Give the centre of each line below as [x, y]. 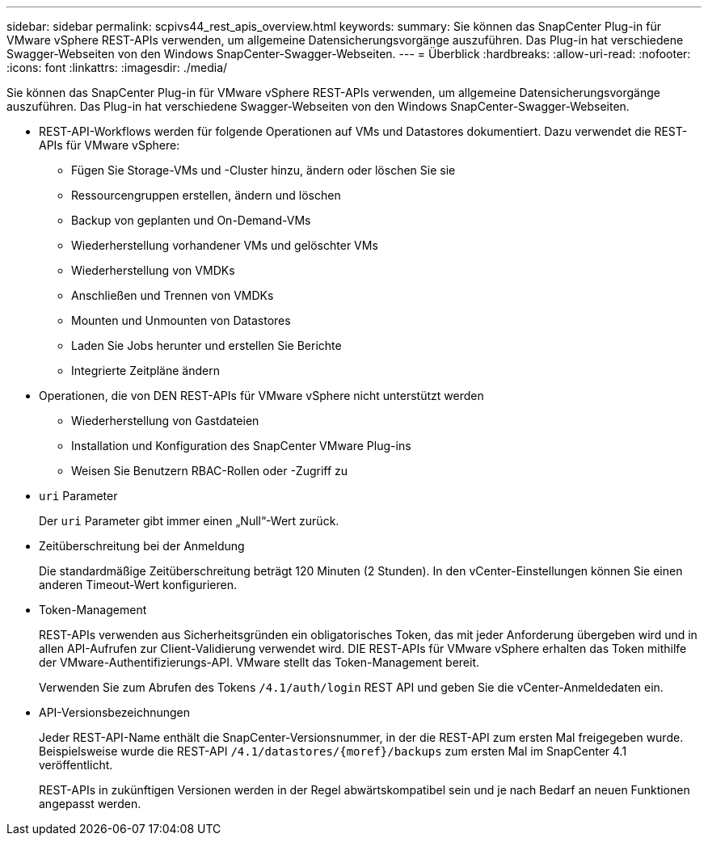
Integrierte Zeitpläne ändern [145, 370]
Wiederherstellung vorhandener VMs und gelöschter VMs [225, 245]
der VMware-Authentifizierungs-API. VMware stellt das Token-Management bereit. [259, 662]
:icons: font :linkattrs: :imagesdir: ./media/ [117, 67]
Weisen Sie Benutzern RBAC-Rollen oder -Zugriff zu [210, 471]
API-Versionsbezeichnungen [115, 712]
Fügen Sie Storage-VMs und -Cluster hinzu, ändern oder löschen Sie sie [263, 170]
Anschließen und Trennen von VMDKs [173, 295]
